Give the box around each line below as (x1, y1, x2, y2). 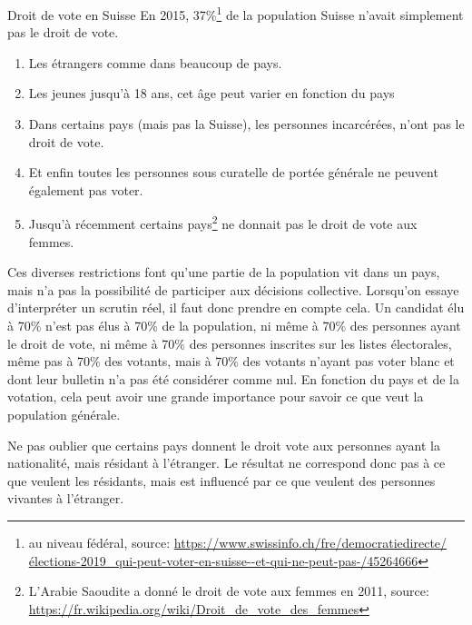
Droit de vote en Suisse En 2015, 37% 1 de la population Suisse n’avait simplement (7, 3, 464, 24)
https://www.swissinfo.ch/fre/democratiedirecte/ (173, 532, 447, 551)
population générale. (7, 405, 121, 423)
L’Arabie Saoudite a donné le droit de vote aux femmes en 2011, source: (28, 581, 429, 600)
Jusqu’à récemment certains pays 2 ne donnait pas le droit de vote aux (28, 212, 418, 233)
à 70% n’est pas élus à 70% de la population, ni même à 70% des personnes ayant (7, 316, 461, 335)
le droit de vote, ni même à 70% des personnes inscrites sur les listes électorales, (7, 333, 452, 352)
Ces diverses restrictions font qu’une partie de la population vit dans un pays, (7, 263, 440, 282)
